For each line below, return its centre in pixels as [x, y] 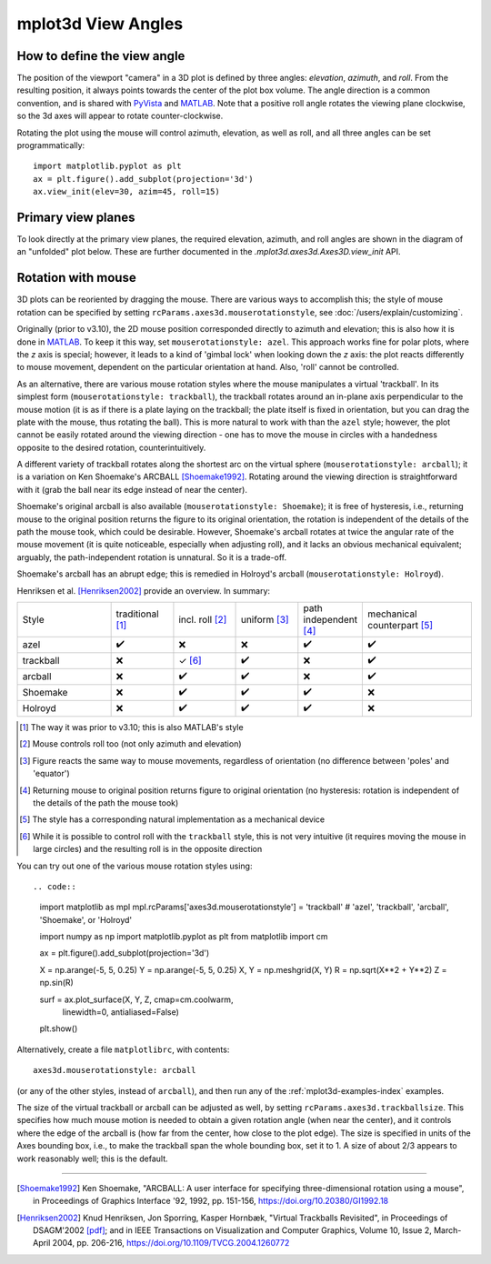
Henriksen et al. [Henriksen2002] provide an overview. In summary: [144, 590]
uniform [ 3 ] [265, 619]
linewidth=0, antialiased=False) [120, 1012]
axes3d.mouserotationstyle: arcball [115, 1070]
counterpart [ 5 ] [401, 625]
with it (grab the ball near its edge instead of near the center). [132, 489]
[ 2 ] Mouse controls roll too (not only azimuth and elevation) [130, 744]
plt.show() [59, 1028]
